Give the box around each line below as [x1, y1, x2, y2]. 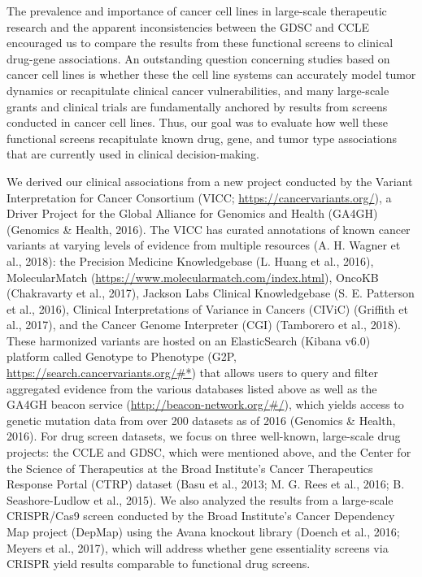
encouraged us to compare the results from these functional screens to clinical [7, 34, 394, 51]
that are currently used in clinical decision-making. [7, 145, 260, 163]
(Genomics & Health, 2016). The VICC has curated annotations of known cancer [7, 220, 411, 237]
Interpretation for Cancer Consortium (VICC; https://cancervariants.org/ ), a [7, 189, 392, 206]
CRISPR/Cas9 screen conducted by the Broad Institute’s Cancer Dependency [7, 507, 395, 524]
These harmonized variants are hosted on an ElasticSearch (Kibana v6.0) [7, 332, 371, 349]
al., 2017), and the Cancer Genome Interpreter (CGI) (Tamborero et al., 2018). [7, 316, 401, 333]
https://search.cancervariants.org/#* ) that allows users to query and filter [7, 364, 378, 381]
